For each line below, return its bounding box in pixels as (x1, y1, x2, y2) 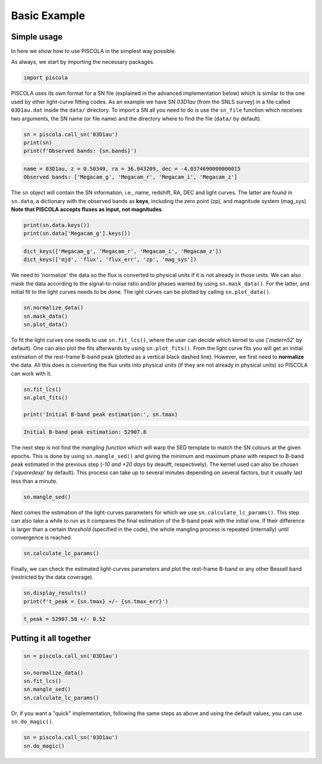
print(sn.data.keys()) (23, 222, 90, 229)
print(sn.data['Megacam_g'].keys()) (23, 230, 131, 237)
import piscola (23, 75, 68, 81)
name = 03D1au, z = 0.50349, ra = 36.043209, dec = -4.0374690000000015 (23, 165, 241, 172)
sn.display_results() (23, 590, 87, 597)
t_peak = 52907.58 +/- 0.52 (23, 616, 106, 622)
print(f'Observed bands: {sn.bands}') (23, 148, 137, 155)
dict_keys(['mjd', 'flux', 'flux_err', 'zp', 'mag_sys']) (23, 256, 197, 263)
